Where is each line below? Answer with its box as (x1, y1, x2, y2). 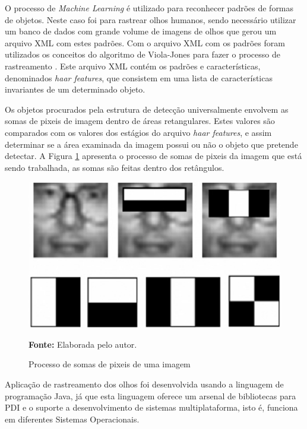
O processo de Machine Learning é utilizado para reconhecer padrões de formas (5, 2, 294, 14)
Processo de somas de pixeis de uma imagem (29, 358, 191, 370)
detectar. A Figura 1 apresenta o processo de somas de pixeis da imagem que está (5, 150, 302, 162)
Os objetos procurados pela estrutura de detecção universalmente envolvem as (5, 103, 289, 115)
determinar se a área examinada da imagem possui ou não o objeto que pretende (5, 138, 298, 150)
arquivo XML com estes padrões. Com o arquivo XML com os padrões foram (5, 36, 285, 49)
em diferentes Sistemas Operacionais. (5, 412, 140, 425)
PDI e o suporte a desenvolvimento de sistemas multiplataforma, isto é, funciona (5, 401, 298, 414)
